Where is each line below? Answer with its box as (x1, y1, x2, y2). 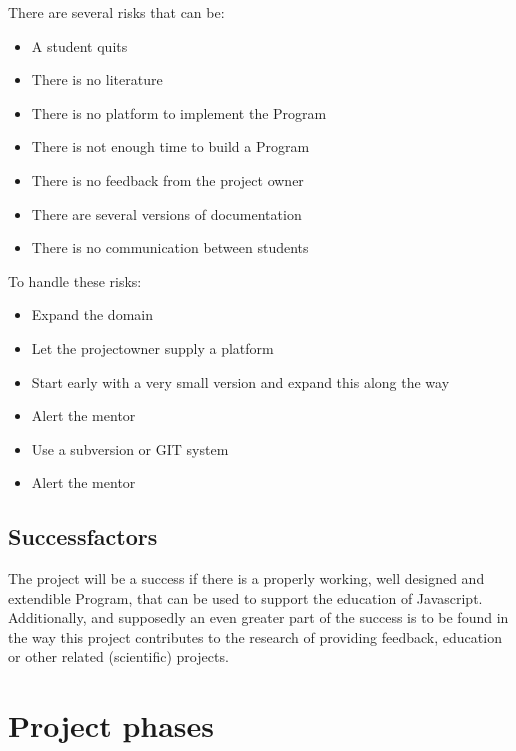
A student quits (31, 35, 128, 56)
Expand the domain (31, 304, 153, 325)
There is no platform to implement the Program (31, 102, 327, 123)
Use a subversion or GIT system (31, 438, 229, 459)
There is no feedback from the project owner (31, 169, 304, 190)
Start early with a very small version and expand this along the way (31, 371, 450, 392)
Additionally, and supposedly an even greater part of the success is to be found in (8, 607, 509, 628)
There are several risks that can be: (8, 2, 225, 22)
